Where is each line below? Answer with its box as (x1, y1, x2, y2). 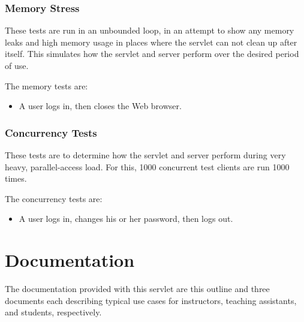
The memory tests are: (5, 79, 88, 92)
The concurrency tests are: (5, 192, 103, 204)
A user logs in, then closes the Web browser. (19, 100, 182, 112)
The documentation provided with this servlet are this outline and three (5, 282, 270, 295)
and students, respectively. (5, 306, 102, 318)
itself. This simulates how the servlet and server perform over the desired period (5, 47, 299, 60)
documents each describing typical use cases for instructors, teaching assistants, (5, 294, 297, 306)
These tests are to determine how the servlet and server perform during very (5, 149, 286, 161)
